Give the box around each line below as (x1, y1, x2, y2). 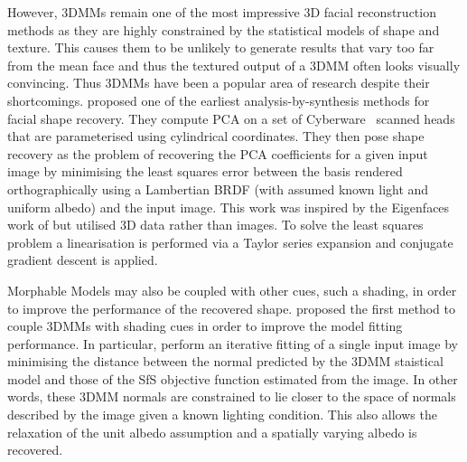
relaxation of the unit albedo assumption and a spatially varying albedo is (7, 422, 417, 441)
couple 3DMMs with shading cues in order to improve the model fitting (7, 316, 403, 335)
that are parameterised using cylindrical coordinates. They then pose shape (7, 127, 425, 146)
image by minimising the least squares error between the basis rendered (7, 162, 403, 181)
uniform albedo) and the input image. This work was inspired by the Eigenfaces (7, 197, 450, 216)
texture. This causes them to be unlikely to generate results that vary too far (7, 38, 434, 57)
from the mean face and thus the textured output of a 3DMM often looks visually (7, 55, 461, 74)
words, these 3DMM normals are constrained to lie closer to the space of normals (7, 387, 456, 406)
